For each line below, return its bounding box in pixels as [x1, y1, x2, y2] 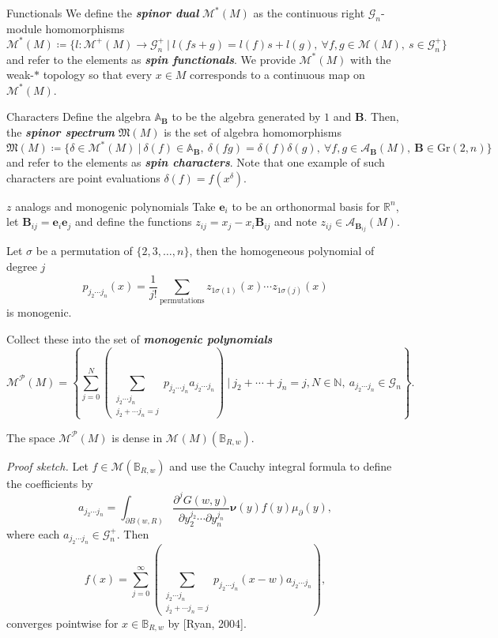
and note [274, 213, 317, 230]
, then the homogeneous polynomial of [189, 242, 375, 259]
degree [6, 258, 37, 275]
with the [350, 51, 391, 67]
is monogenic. [6, 304, 72, 321]
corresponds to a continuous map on [190, 66, 365, 83]
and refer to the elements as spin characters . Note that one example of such [6, 154, 385, 171]
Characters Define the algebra [6, 108, 151, 125]
